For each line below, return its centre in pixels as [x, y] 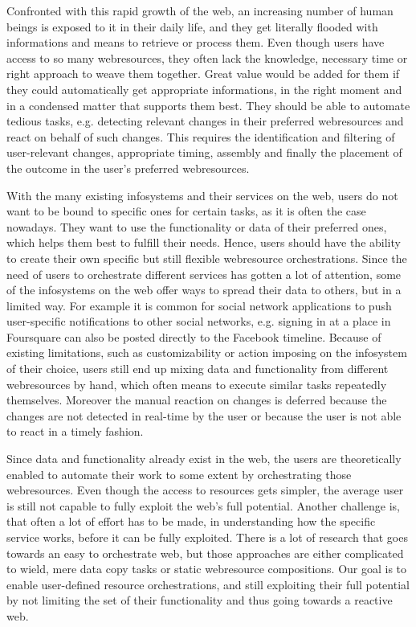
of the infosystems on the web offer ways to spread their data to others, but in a [204, 290]
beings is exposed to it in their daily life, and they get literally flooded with [192, 26]
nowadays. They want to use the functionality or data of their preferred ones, [197, 226]
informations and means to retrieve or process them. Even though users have [196, 42]
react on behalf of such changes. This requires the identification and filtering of [201, 136]
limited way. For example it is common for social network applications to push [199, 305]
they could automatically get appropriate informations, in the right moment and [204, 89]
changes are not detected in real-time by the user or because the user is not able [204, 415]
